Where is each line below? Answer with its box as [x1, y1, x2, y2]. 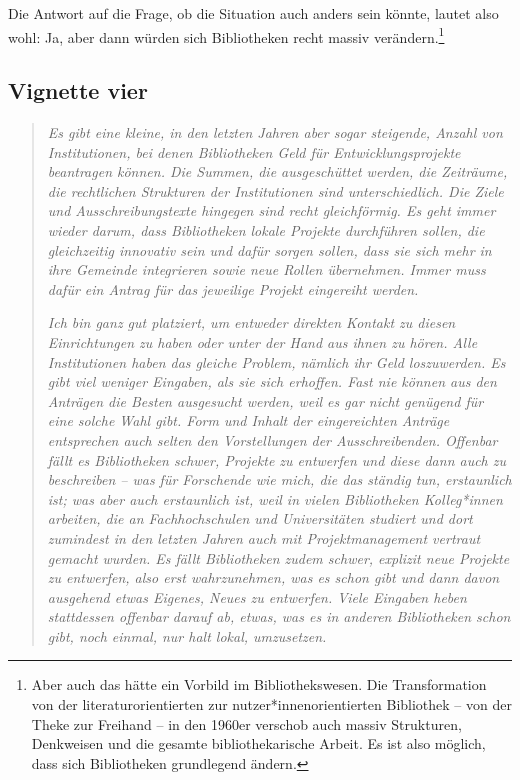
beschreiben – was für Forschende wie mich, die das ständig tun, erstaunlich [47, 469, 512, 490]
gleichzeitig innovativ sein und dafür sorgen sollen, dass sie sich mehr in [47, 239, 492, 260]
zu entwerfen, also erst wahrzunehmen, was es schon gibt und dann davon [47, 567, 500, 588]
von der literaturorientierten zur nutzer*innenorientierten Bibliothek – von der [31, 694, 512, 715]
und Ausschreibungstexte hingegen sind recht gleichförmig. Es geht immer [47, 200, 496, 221]
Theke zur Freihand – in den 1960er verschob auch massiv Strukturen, [31, 713, 462, 734]
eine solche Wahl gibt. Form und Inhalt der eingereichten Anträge [47, 410, 450, 431]
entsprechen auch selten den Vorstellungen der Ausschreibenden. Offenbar [47, 429, 498, 450]
